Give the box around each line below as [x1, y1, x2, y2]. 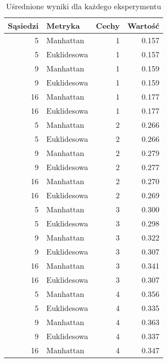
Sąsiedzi [8, 20, 39, 31]
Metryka [46, 20, 80, 31]
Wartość [127, 20, 160, 31]
